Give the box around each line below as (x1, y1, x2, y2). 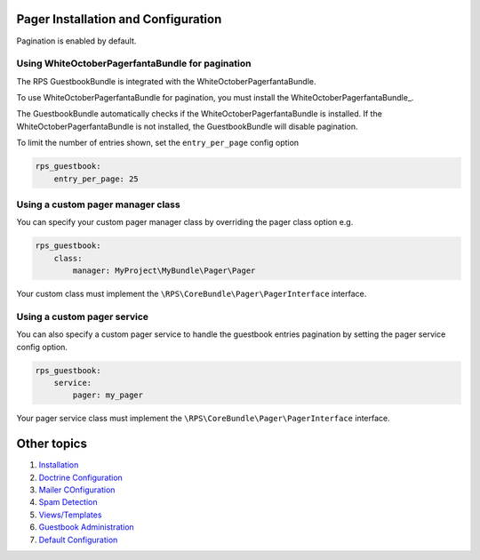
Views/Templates (38, 509, 102, 520)
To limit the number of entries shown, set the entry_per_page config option (16, 138, 300, 148)
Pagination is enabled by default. (16, 36, 137, 46)
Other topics (16, 436, 88, 452)
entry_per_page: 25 (53, 173, 140, 184)
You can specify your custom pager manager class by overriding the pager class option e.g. (16, 217, 354, 228)
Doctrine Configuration (38, 472, 124, 483)
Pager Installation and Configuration (16, 12, 222, 27)
